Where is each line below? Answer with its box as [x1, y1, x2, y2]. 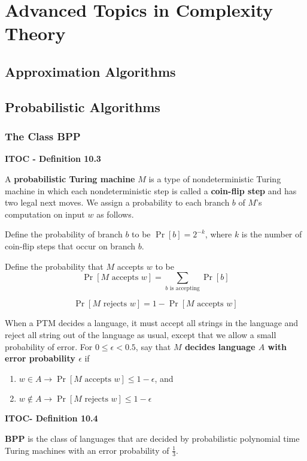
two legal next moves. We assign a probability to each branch [5, 196, 230, 209]
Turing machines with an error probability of [5, 444, 169, 456]
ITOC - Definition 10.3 [5, 152, 101, 165]
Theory [5, 21, 66, 46]
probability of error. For [5, 340, 93, 352]
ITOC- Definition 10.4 [5, 412, 98, 424]
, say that [135, 340, 171, 352]
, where [205, 228, 232, 240]
